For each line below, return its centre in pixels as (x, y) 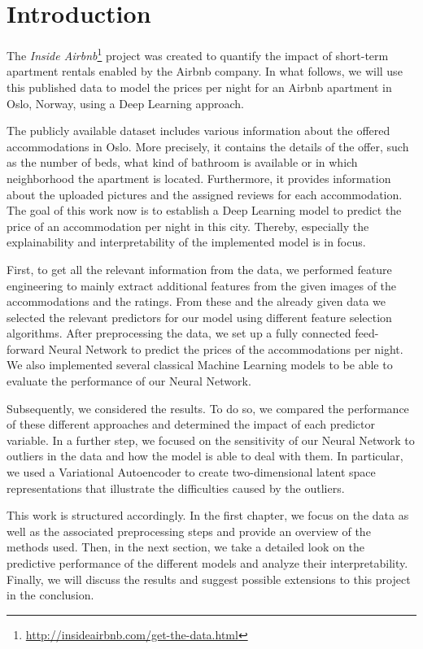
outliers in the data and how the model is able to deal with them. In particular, (205, 456)
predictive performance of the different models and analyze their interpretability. (207, 563)
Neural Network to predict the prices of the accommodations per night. (226, 348)
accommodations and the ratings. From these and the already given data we (196, 301)
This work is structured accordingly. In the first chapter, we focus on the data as (208, 515)
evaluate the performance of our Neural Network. (129, 381)
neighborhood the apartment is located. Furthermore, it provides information (199, 178)
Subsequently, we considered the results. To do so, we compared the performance (208, 408)
